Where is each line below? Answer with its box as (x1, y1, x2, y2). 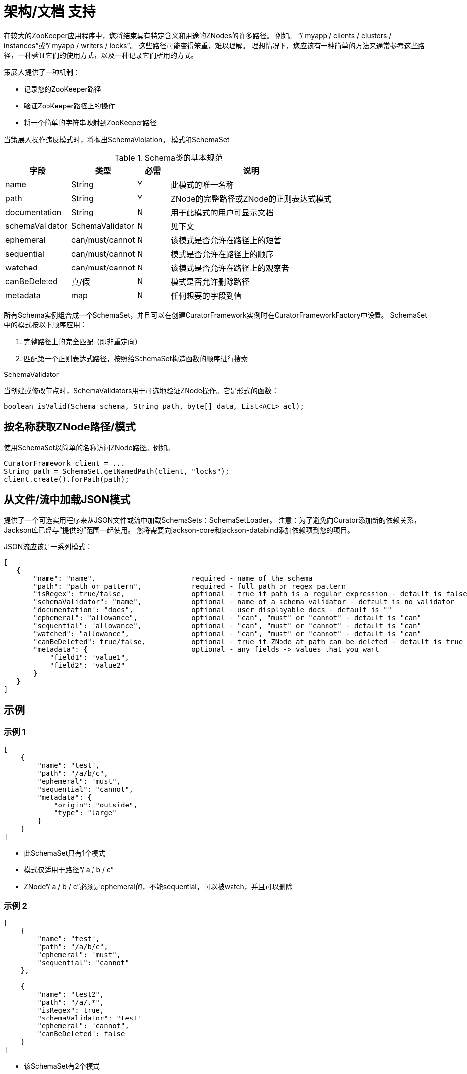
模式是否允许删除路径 (170, 276, 250, 287)
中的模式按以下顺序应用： (4, 320, 87, 329)
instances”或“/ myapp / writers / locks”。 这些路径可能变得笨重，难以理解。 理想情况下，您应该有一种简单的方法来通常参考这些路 (4, 41, 425, 50)
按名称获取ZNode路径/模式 (4, 421, 136, 433)
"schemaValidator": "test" (37, 1014, 142, 1022)
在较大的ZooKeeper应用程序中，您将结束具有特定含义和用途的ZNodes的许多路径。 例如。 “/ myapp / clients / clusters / (4, 31, 392, 40)
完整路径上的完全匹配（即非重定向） (24, 337, 141, 346)
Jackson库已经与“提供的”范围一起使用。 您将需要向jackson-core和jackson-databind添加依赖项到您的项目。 (4, 526, 355, 535)
